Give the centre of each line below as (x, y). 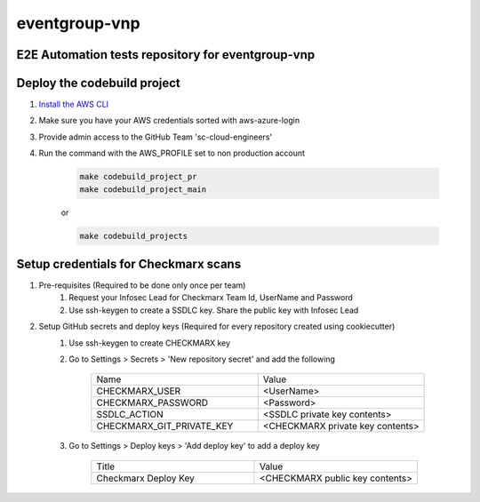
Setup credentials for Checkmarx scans (129, 264)
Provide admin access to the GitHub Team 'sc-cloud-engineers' (156, 137)
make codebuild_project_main (143, 189)
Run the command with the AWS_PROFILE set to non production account (172, 153)
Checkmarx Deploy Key (146, 478)
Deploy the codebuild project (99, 83)
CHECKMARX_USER (139, 391)
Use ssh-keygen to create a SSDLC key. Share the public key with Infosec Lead (214, 310)
